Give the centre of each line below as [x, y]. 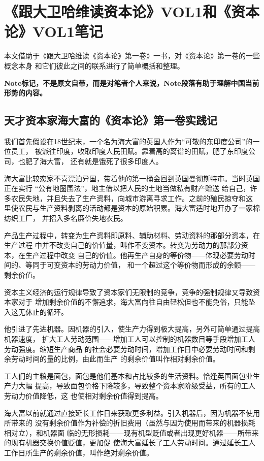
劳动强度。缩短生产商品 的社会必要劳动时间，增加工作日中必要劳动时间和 [126, 349]
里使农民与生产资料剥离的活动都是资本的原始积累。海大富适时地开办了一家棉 [132, 208]
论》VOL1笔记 [54, 31]
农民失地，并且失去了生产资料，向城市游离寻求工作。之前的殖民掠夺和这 [132, 198]
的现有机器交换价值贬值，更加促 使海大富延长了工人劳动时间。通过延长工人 [130, 442]
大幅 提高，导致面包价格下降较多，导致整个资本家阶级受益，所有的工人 [137, 386]
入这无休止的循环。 [36, 311]
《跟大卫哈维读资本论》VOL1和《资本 [132, 11]
